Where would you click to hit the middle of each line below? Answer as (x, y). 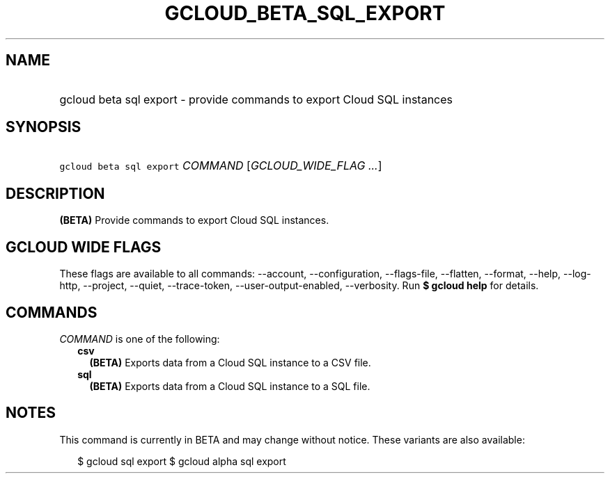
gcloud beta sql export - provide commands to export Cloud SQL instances (256, 99)
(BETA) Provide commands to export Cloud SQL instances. (194, 220)
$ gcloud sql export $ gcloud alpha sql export (182, 461)
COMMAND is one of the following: (140, 339)
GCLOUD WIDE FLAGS (84, 247)
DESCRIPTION (55, 193)
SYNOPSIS (44, 127)
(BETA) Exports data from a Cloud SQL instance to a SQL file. (230, 386)
